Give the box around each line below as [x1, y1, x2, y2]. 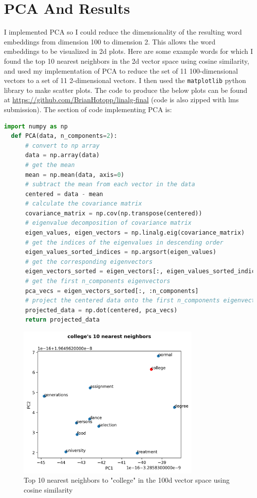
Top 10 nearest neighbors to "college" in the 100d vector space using [24, 475, 230, 485]
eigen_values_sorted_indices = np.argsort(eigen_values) [25, 249, 216, 256]
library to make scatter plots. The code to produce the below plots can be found [4, 84, 248, 95]
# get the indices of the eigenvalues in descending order [25, 239, 223, 246]
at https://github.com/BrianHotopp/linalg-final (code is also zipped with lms [4, 94, 239, 105]
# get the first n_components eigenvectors [25, 278, 171, 285]
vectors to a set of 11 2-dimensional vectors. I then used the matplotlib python [4, 75, 246, 85]
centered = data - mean [25, 190, 103, 198]
